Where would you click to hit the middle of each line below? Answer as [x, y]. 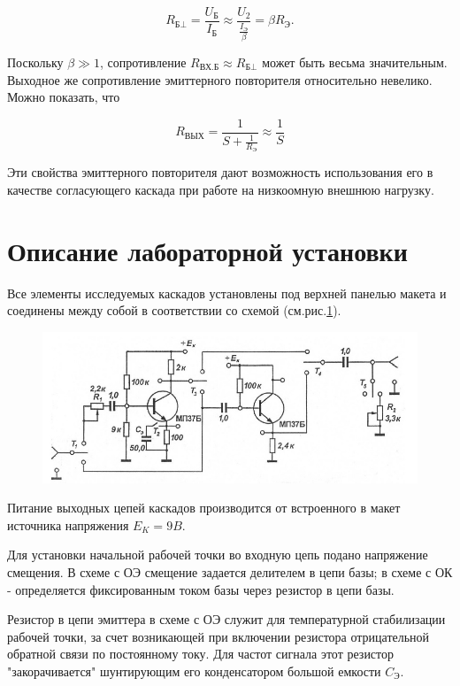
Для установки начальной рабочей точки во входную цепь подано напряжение [218, 555]
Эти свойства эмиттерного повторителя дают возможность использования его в [220, 172]
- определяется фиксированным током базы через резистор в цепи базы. [201, 589]
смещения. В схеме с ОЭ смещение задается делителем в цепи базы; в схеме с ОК [230, 571]
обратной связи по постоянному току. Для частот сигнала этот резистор [201, 654]
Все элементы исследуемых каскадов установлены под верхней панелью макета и [227, 293]
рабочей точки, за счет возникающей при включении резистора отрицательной [218, 636]
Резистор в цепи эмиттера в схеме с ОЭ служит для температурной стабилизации [226, 619]
